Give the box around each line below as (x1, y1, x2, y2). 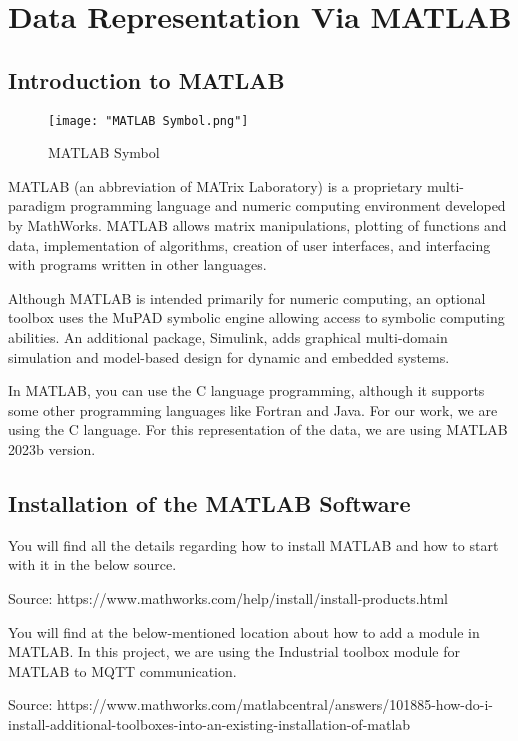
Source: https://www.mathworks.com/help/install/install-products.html (8, 587, 448, 608)
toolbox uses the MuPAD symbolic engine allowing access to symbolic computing (8, 307, 505, 328)
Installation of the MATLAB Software (8, 487, 411, 518)
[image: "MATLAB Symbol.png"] (48, 113, 249, 128)
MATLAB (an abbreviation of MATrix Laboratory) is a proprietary (8, 175, 423, 196)
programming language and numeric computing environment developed (70, 195, 506, 216)
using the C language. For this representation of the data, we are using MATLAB (8, 419, 508, 440)
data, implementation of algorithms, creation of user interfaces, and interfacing (8, 234, 491, 255)
